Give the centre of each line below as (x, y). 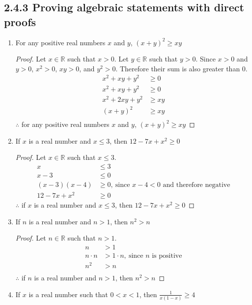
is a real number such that (68, 294)
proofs (20, 21)
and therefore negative (196, 185)
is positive (167, 256)
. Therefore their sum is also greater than (178, 68)
